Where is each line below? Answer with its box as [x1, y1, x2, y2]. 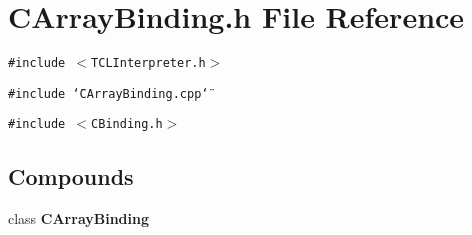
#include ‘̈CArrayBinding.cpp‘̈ [8, 86, 209, 101]
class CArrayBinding [8, 208, 150, 229]
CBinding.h [91, 117, 163, 132]
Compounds [8, 161, 134, 192]
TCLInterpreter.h [91, 56, 206, 71]
